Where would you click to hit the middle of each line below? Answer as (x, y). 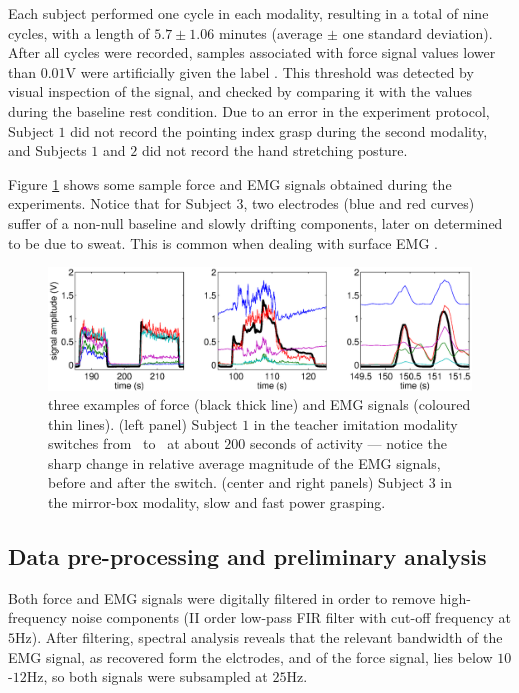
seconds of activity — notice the (348, 443)
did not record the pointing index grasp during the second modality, (279, 130)
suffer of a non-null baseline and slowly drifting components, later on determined (255, 222)
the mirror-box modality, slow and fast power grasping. (217, 502)
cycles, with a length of (79, 32)
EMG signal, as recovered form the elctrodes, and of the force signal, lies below (250, 656)
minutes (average (270, 32)
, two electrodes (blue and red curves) (359, 203)
